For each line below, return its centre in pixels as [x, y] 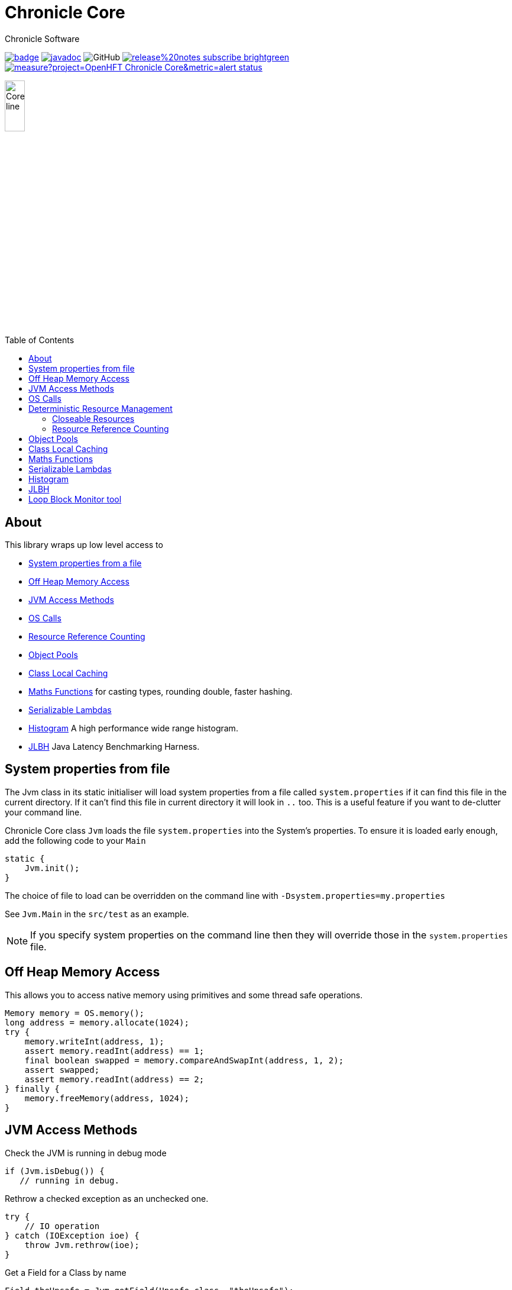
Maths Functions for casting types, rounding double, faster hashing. [161, 691]
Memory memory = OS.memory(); [75, 1013]
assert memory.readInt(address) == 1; [114, 1051]
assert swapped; [62, 1070]
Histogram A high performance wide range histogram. [133, 728]
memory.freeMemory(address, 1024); [107, 1098]
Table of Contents [40, 340]
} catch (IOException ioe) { [72, 1235]
